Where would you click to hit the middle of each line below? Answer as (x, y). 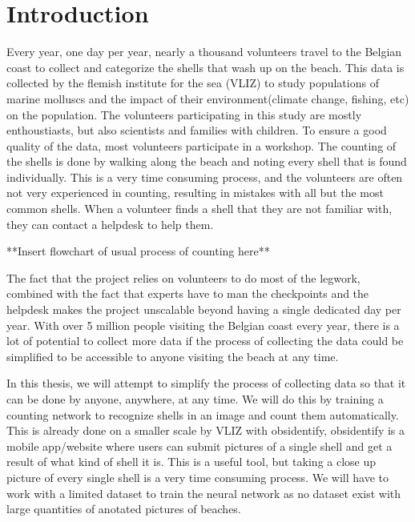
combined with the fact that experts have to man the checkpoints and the (188, 293)
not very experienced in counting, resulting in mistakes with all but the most (195, 193)
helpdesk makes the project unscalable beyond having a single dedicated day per (204, 309)
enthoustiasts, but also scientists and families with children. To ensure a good (197, 130)
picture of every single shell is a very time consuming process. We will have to (197, 477)
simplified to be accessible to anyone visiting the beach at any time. (173, 356)
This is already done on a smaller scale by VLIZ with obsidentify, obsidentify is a (206, 430)
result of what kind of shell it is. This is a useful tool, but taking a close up (191, 462)
